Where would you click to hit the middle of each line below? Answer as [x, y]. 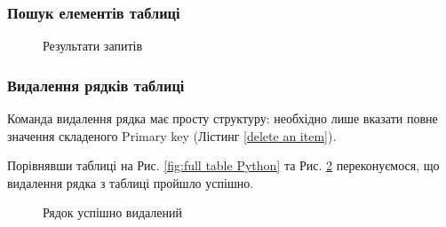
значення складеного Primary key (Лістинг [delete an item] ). [172, 135]
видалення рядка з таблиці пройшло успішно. [131, 182]
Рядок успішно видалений [113, 212]
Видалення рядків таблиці [96, 85]
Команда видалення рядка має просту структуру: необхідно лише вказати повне [223, 118]
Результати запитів [93, 46]
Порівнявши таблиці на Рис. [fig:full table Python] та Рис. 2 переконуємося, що [223, 165]
